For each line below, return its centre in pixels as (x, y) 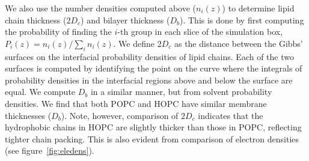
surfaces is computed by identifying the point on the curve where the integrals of (154, 68)
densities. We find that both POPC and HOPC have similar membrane (136, 103)
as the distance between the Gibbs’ (238, 43)
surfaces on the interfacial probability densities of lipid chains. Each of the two (149, 56)
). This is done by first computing (242, 20)
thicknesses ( (28, 115)
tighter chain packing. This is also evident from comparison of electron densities (152, 138)
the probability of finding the (58, 32)
